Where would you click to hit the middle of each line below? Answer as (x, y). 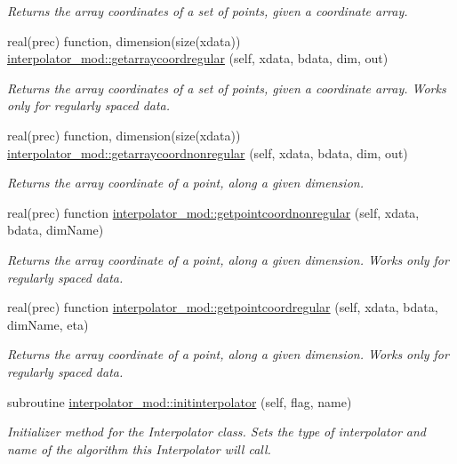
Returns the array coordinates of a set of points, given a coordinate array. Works (227, 88)
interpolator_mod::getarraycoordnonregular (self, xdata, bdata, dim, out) (208, 152)
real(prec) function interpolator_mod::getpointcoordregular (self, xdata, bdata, (223, 307)
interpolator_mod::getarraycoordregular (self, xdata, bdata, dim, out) (198, 58)
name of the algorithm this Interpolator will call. (139, 448)
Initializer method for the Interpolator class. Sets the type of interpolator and (216, 432)
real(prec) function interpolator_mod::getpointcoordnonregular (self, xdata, (213, 212)
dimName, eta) (48, 324)
